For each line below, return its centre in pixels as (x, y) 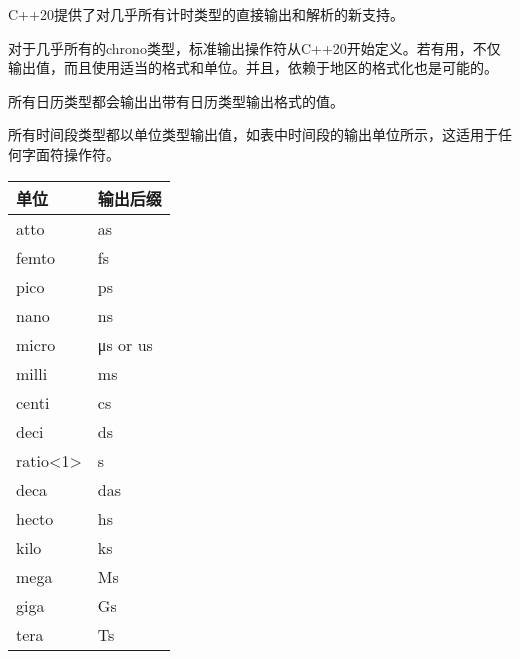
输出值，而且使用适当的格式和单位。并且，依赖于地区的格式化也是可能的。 (253, 67)
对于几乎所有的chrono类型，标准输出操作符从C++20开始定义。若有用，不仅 (254, 47)
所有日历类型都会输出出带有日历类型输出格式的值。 (176, 100)
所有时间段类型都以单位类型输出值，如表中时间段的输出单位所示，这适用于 (253, 134)
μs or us (125, 344)
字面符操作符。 (70, 153)
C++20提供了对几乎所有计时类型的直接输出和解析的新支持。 (206, 14)
